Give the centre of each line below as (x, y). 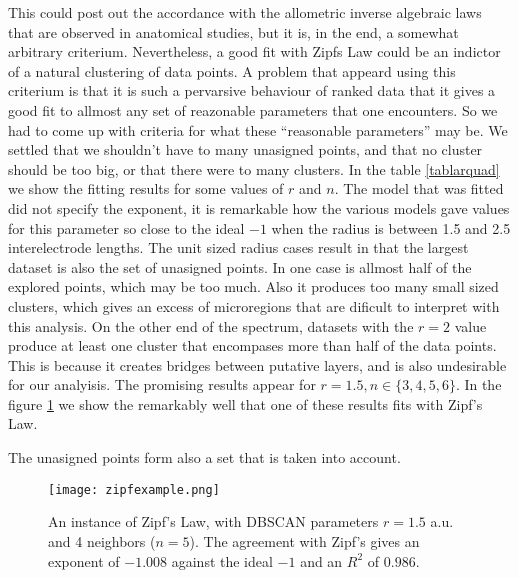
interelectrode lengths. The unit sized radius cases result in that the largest (238, 247)
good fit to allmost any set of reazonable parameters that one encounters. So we (253, 109)
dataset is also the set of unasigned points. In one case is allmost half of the (240, 266)
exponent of (84, 560)
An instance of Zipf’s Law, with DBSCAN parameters (213, 521)
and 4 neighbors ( (102, 540)
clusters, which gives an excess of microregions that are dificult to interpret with (254, 305)
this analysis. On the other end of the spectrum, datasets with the (211, 325)
